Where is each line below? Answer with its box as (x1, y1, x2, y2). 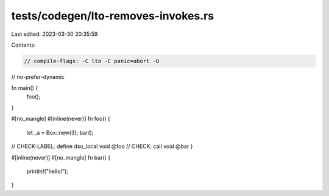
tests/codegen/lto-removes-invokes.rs (11, 9, 214, 22)
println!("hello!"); (26, 167, 69, 175)
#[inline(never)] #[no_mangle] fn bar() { (11, 154, 111, 161)
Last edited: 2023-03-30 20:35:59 (11, 30, 98, 38)
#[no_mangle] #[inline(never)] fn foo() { (11, 115, 111, 123)
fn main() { (11, 84, 38, 92)
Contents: (11, 41, 36, 49)
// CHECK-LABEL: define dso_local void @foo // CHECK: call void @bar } (11, 143, 193, 150)
